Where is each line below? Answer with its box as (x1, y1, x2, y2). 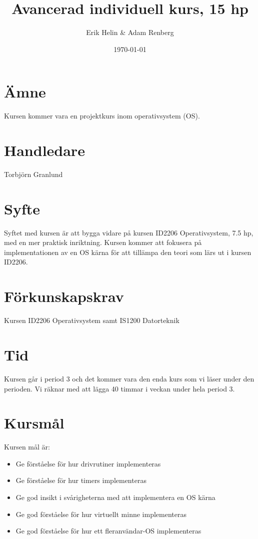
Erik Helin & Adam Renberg (86, 27, 174, 37)
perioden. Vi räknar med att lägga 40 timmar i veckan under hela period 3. (4, 383, 235, 393)
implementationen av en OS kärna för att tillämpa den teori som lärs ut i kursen (4, 246, 251, 257)
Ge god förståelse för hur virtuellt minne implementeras (15, 508, 186, 519)
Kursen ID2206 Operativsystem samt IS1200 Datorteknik (4, 315, 179, 325)
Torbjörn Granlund (4, 168, 63, 179)
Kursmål (4, 412, 64, 433)
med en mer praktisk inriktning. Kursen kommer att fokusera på (4, 237, 202, 247)
